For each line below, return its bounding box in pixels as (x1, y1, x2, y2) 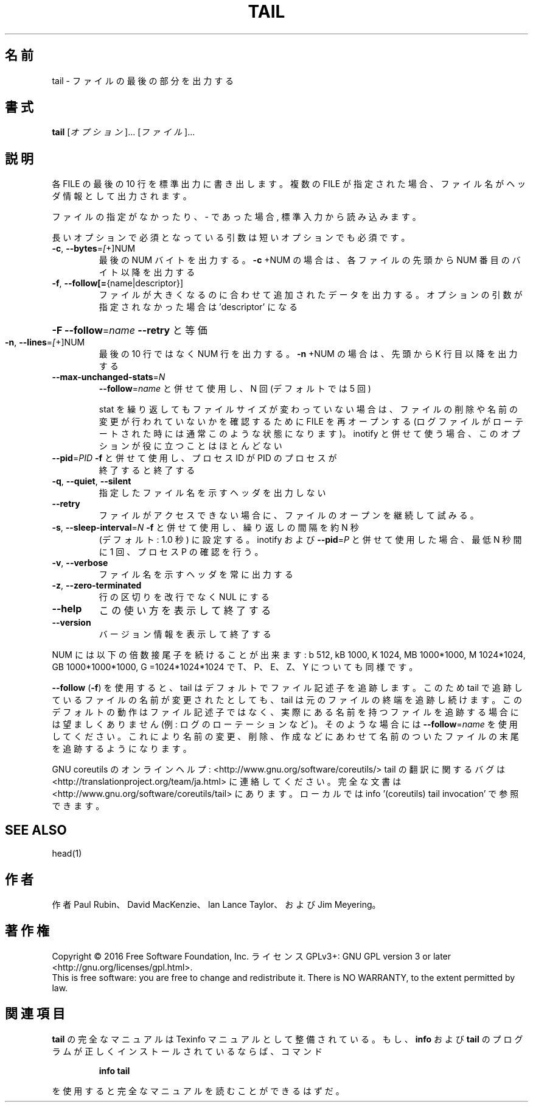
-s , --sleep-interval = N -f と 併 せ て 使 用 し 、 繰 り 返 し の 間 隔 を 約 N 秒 (52, 522, 359, 533)
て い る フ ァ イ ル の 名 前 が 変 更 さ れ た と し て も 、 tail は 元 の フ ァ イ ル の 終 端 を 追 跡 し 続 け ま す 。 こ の (52, 695, 523, 706)
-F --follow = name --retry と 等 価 (52, 324, 207, 337)
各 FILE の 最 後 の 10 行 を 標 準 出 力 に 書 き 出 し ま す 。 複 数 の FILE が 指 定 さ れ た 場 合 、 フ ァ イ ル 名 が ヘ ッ (52, 179, 526, 189)
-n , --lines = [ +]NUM (5, 337, 85, 348)
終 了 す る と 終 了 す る (99, 465, 195, 476)
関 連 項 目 (5, 1006, 65, 1022)
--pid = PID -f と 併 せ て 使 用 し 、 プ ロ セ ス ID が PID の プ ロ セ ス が (52, 453, 337, 464)
